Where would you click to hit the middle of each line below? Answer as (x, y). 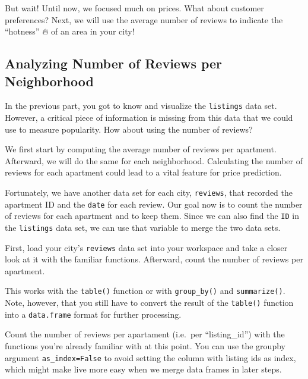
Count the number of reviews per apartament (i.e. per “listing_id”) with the (145, 334)
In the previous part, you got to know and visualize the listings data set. (141, 106)
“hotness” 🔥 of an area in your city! (70, 31)
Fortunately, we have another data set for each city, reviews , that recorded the (149, 192)
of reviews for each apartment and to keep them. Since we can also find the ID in (152, 216)
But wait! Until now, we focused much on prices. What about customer (134, 8)
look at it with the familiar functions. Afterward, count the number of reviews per (154, 259)
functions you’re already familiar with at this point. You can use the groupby (145, 346)
